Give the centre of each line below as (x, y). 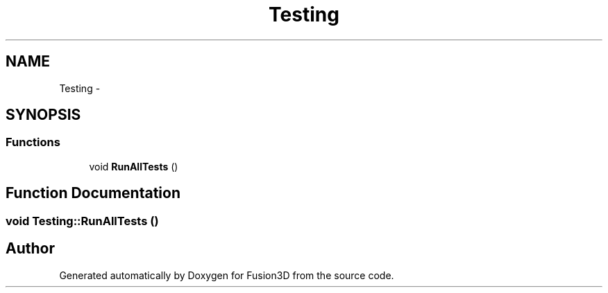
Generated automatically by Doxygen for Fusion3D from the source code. (227, 275)
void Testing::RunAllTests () (82, 221)
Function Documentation (93, 193)
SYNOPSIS (43, 115)
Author (30, 249)
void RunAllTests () (134, 166)
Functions (33, 142)
